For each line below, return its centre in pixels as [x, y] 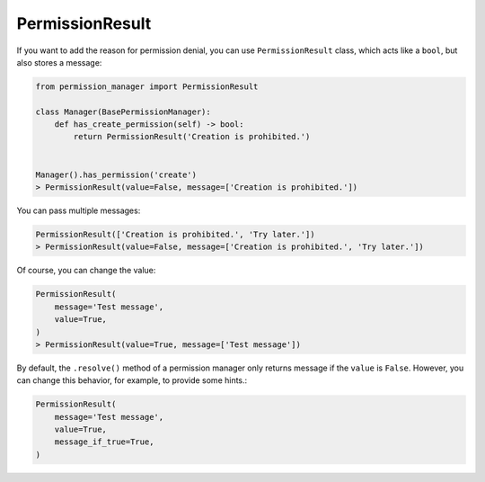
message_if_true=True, [104, 442]
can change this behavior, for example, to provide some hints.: [132, 380]
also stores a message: [59, 62]
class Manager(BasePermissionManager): [123, 112]
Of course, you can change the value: [86, 271]
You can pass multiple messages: [79, 210]
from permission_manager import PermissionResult [147, 86]
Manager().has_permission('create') [116, 174]
